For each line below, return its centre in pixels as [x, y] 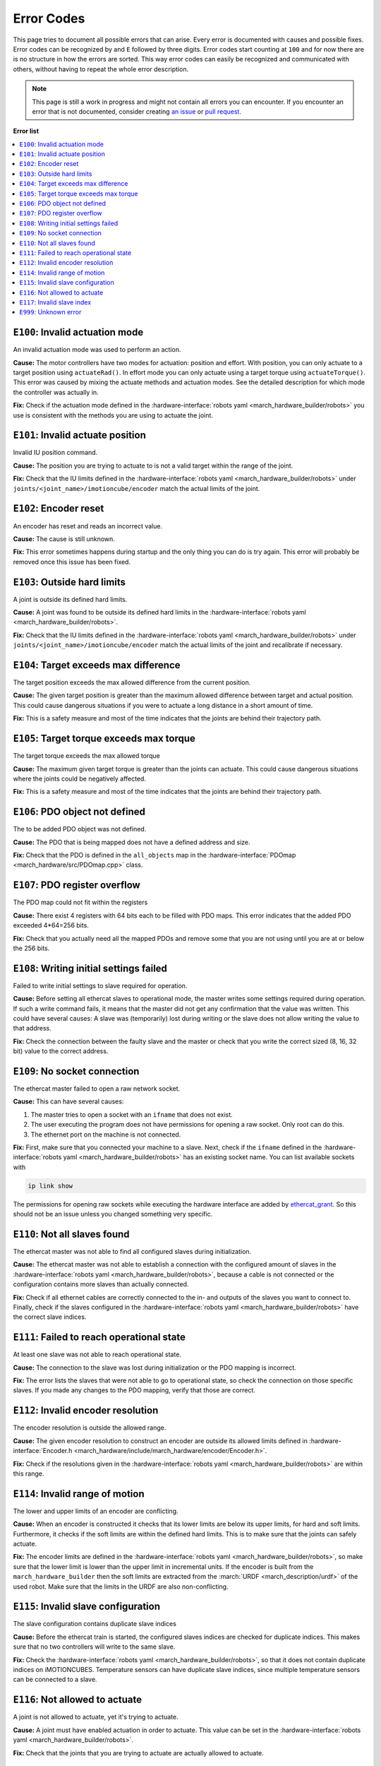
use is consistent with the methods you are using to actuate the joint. [113, 415]
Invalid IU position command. [55, 453]
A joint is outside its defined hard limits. [70, 599]
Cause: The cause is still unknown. [64, 539]
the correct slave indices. [50, 1317]
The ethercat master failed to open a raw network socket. [97, 1089]
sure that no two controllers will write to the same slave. [94, 1647]
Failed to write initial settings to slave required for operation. [100, 985]
